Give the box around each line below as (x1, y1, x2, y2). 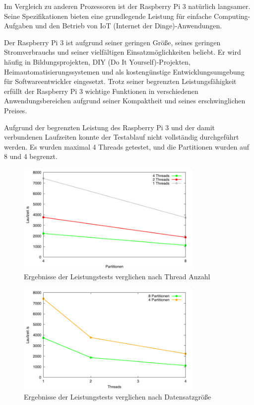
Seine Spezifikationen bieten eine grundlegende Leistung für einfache (4, 10, 212, 21)
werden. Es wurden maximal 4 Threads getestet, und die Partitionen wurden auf (4, 141, 249, 152)
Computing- (214, 10, 251, 21)
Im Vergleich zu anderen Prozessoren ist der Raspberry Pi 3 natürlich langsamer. (4, 1, 251, 11)
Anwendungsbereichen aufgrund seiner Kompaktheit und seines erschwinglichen (4, 95, 246, 106)
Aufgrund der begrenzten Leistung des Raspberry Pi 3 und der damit (4, 122, 215, 132)
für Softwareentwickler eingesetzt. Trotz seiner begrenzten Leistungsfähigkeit (4, 76, 237, 86)
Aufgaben (4, 20, 33, 31)
